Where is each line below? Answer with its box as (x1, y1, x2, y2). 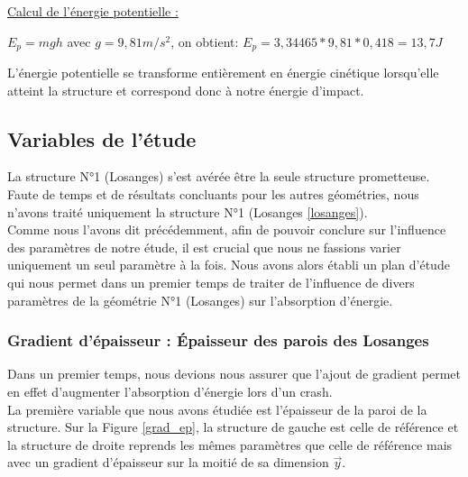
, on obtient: (170, 32, 239, 50)
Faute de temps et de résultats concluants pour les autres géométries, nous (7, 185, 419, 204)
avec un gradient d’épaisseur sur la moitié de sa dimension (7, 453, 329, 472)
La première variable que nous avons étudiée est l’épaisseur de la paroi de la (7, 399, 427, 418)
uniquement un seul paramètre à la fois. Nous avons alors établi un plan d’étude (7, 255, 450, 274)
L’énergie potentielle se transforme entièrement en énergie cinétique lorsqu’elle (7, 63, 439, 82)
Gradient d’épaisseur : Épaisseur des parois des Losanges (7, 329, 429, 352)
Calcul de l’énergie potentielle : (7, 2, 179, 20)
